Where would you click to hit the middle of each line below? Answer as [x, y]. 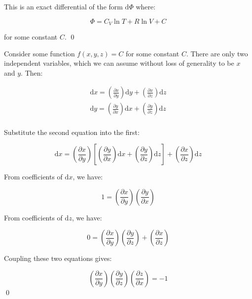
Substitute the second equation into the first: [72, 132]
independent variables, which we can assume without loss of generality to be [119, 63]
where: [146, 6]
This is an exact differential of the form [63, 6]
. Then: [32, 72]
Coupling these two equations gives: [58, 258]
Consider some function [39, 53]
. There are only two [217, 53]
